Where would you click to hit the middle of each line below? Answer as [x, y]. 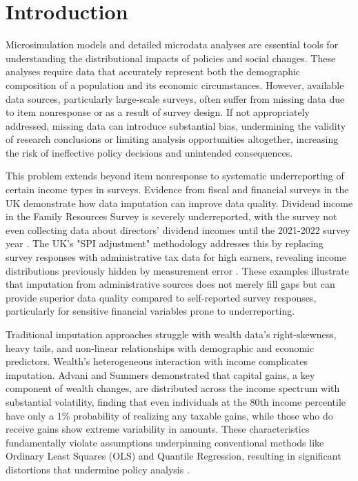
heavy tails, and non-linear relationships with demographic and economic [160, 347]
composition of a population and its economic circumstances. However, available [175, 85]
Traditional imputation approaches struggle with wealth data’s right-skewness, [171, 334]
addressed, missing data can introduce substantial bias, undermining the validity [176, 125]
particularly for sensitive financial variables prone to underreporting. [150, 311]
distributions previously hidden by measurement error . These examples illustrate [177, 270]
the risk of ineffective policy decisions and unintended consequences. [149, 152]
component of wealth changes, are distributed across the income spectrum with [173, 388]
